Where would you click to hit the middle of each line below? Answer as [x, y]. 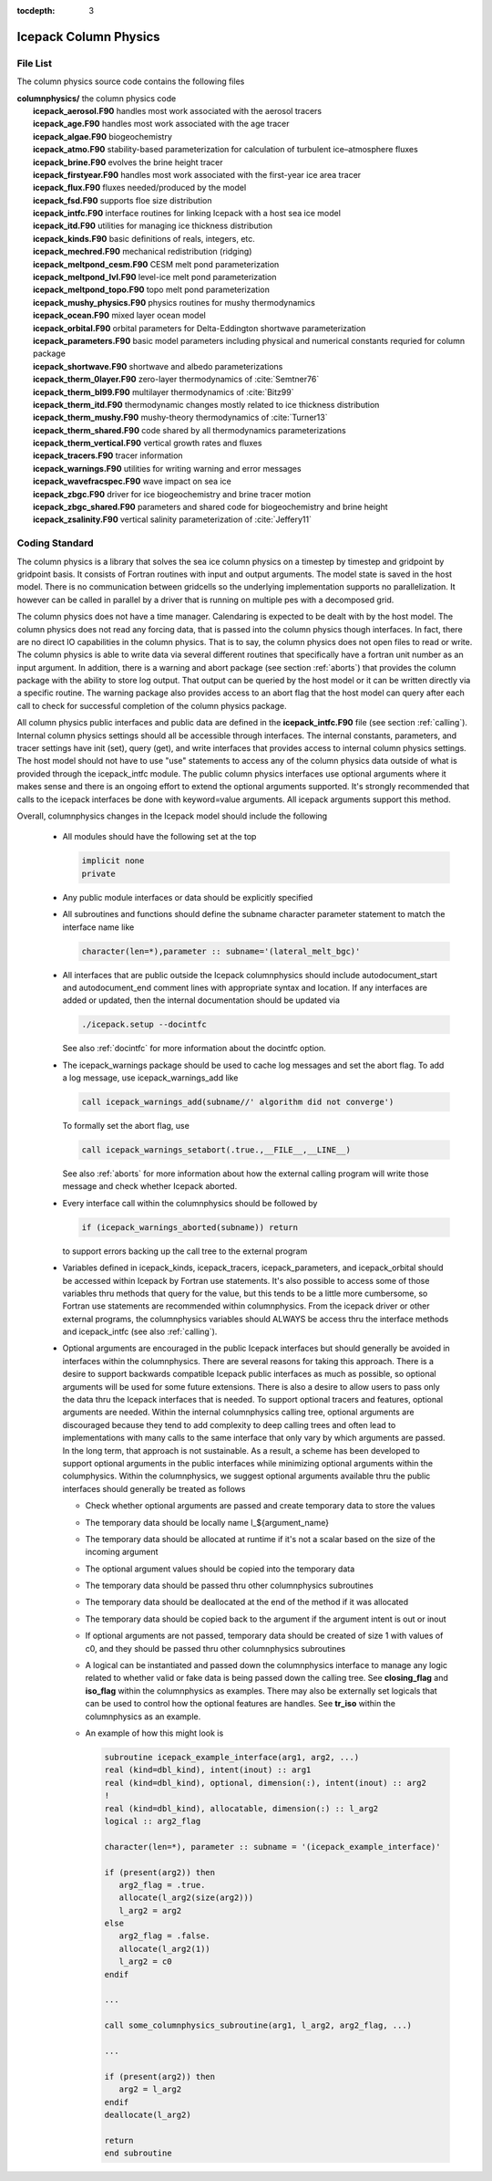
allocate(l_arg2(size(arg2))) [186, 1898]
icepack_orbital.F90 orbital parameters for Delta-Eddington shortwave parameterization [200, 328]
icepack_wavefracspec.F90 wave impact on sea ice [132, 481]
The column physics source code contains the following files [131, 81]
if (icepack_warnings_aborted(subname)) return [190, 1227]
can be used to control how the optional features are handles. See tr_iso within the [241, 1704]
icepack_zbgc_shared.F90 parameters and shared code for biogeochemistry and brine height [210, 507]
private [98, 873]
